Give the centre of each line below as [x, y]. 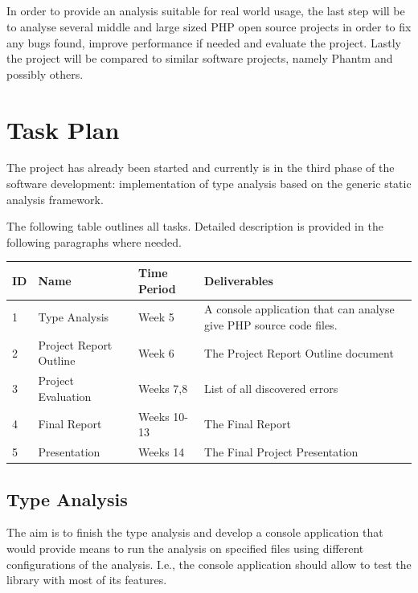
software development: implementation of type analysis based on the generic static [209, 184]
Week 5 [156, 317]
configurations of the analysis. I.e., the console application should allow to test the [209, 564]
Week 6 [156, 352]
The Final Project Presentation [281, 452]
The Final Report [248, 424]
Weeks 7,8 [163, 389]
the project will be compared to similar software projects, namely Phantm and [200, 58]
